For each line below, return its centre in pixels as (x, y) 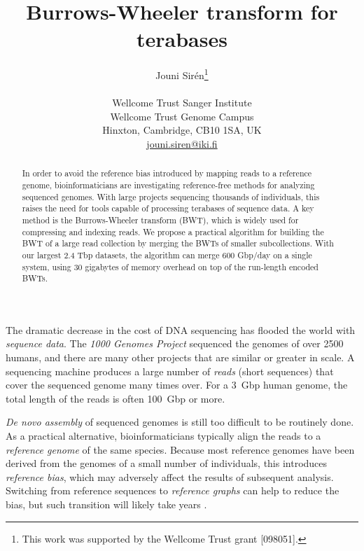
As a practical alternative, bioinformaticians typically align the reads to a (163, 436)
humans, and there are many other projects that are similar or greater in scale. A (180, 357)
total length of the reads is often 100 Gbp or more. (115, 398)
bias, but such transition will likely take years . (106, 504)
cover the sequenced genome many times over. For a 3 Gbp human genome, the (177, 385)
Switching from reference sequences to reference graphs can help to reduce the (173, 490)
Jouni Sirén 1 (182, 74)
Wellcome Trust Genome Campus (182, 116)
